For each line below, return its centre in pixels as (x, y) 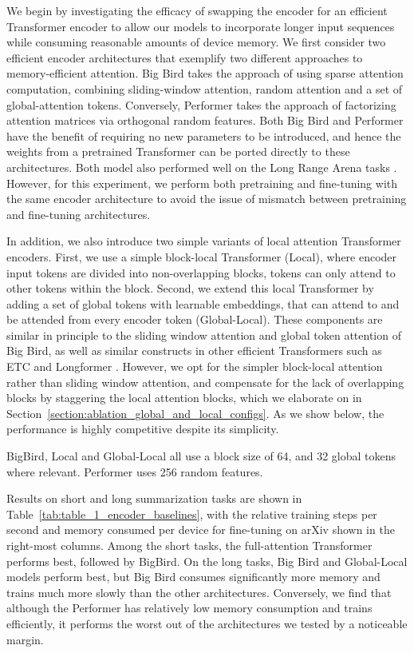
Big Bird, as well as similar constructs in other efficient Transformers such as (194, 350)
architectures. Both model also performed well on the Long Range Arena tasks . (202, 167)
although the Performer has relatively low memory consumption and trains (189, 608)
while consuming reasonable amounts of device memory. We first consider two (196, 42)
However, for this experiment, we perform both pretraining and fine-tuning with (202, 183)
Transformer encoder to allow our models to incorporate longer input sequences (201, 26)
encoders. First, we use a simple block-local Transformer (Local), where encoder (202, 256)
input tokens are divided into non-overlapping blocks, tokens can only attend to (201, 272)
